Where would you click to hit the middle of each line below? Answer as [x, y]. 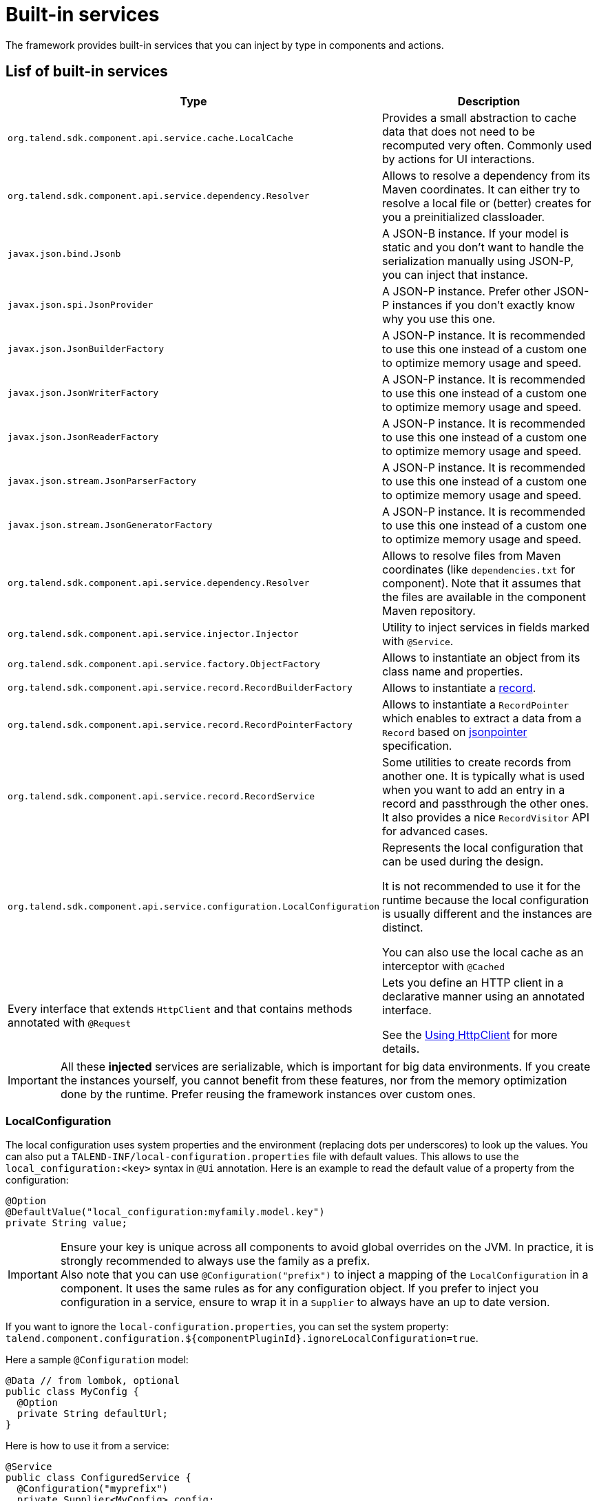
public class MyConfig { [72, 1392]
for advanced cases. [435, 831]
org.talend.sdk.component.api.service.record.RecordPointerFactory [180, 725]
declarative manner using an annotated [484, 996]
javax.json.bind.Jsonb [64, 254]
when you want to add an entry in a [474, 789]
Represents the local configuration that [483, 847]
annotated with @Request [70, 1022]
